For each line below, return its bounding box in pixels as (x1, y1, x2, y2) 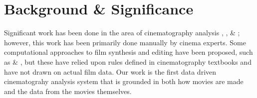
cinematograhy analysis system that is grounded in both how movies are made (4, 76, 244, 87)
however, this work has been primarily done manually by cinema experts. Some (4, 37, 246, 47)
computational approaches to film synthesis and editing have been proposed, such (4, 47, 253, 57)
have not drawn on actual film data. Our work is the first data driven (4, 66, 217, 77)
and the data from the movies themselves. (4, 86, 132, 96)
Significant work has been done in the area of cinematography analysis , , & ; (4, 27, 240, 38)
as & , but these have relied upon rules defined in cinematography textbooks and (4, 56, 252, 67)
